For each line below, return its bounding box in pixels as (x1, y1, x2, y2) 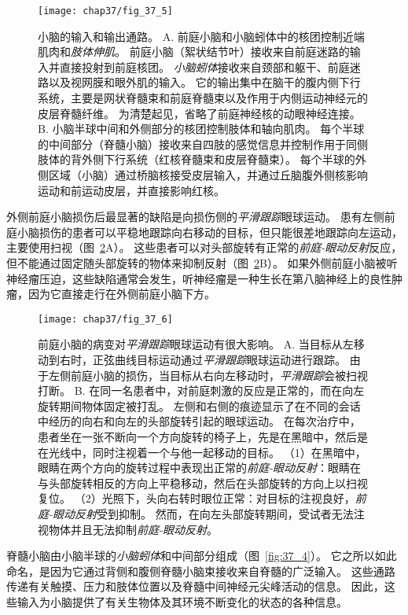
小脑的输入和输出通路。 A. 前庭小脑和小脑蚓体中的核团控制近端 (38, 28, 365, 44)
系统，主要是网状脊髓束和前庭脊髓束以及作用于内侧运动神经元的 (38, 90, 368, 106)
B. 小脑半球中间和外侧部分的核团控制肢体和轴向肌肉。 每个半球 (38, 120, 365, 137)
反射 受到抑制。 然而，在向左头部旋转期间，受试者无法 (75, 505, 354, 521)
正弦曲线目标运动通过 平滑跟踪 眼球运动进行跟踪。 (92, 352, 346, 367)
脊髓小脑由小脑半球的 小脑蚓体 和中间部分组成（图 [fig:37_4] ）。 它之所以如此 (6, 547, 397, 564)
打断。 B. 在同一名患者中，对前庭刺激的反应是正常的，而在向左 (38, 382, 365, 399)
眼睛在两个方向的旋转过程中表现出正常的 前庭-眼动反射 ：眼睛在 (38, 459, 362, 476)
